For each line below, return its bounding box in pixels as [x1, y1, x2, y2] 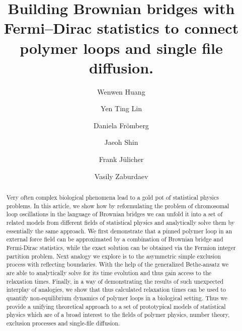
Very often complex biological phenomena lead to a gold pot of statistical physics [6, 193, 219, 202]
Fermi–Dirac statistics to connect [4, 18, 239, 38]
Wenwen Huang [97, 86, 145, 97]
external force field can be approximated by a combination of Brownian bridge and [6, 235, 223, 243]
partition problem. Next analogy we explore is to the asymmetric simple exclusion [6, 252, 221, 260]
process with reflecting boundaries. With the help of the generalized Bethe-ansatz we [6, 260, 228, 269]
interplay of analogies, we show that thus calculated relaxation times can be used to [6, 285, 226, 294]
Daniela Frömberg [94, 120, 149, 130]
